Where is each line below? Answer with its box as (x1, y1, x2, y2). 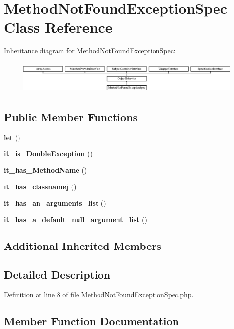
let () (4, 132, 20, 142)
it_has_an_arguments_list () (4, 198, 106, 208)
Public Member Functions (4, 109, 137, 124)
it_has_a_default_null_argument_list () (4, 214, 147, 224)
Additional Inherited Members (4, 238, 161, 253)
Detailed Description (4, 267, 111, 282)
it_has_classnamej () (4, 181, 77, 191)
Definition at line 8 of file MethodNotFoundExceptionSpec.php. (4, 289, 194, 300)
